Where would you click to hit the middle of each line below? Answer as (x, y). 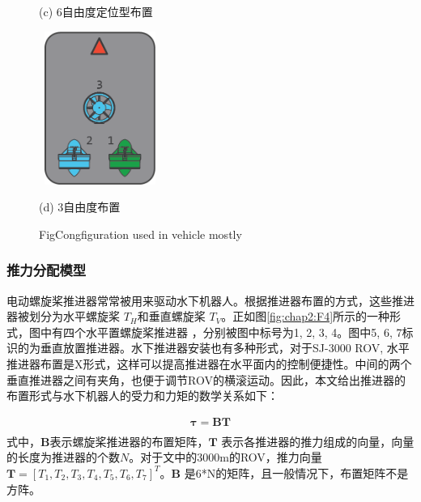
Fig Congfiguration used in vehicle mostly (140, 234)
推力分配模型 (47, 270)
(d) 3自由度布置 (80, 207)
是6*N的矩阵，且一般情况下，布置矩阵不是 (296, 472)
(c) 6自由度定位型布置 (96, 11)
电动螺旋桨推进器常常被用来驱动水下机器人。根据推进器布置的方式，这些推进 (210, 300)
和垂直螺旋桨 (171, 316)
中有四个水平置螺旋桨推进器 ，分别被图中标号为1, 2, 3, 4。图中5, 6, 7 (221, 332)
